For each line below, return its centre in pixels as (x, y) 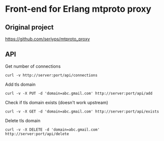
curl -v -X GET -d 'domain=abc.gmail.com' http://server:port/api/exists (82, 112)
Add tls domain (20, 84)
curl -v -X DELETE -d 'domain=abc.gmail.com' (52, 129)
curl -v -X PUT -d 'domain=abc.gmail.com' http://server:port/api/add (79, 93)
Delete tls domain (23, 120)
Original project (29, 27)
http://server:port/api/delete (37, 134)
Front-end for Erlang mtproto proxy (78, 9)
